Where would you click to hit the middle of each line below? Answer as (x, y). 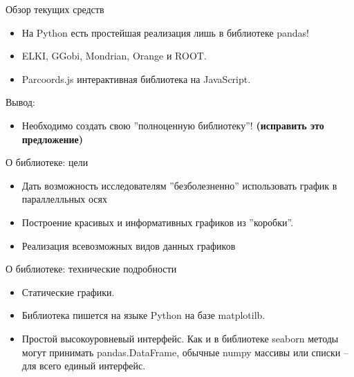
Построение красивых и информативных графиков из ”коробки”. (158, 222)
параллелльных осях (64, 199)
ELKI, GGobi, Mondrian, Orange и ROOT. (114, 56)
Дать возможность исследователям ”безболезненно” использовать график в (179, 185)
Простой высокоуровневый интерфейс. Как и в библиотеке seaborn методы (180, 338)
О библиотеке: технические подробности (91, 269)
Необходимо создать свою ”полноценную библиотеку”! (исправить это (173, 125)
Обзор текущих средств (55, 9)
